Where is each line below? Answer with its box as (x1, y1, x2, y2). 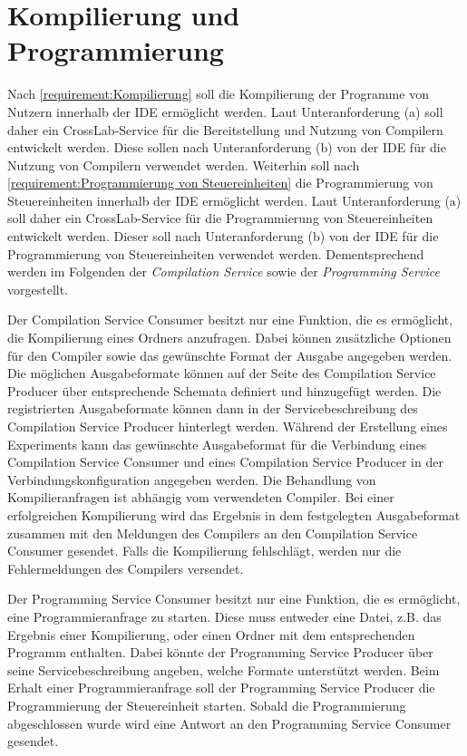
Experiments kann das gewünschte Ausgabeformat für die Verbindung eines (7, 434, 427, 453)
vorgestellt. (7, 279, 69, 298)
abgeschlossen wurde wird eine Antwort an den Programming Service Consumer (7, 713, 452, 732)
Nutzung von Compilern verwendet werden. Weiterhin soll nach (7, 155, 360, 174)
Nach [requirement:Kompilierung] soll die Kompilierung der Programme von (7, 84, 429, 103)
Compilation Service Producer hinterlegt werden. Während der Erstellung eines (7, 417, 448, 435)
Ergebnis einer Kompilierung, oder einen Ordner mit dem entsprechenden (7, 625, 415, 644)
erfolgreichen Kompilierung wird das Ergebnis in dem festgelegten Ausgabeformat (7, 505, 461, 524)
